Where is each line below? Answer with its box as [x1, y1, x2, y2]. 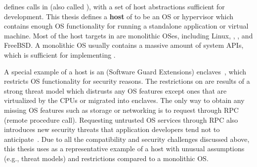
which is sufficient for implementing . [4, 49, 116, 60]
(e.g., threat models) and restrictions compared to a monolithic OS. [4, 153, 209, 163]
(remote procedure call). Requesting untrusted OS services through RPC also [4, 114, 238, 125]
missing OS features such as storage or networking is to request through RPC [4, 104, 239, 115]
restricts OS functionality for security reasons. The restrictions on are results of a [4, 76, 250, 86]
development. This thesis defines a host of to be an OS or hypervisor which [4, 11, 234, 21]
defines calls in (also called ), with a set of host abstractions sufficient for [4, 1, 225, 11]
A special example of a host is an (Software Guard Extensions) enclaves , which [4, 66, 247, 76]
